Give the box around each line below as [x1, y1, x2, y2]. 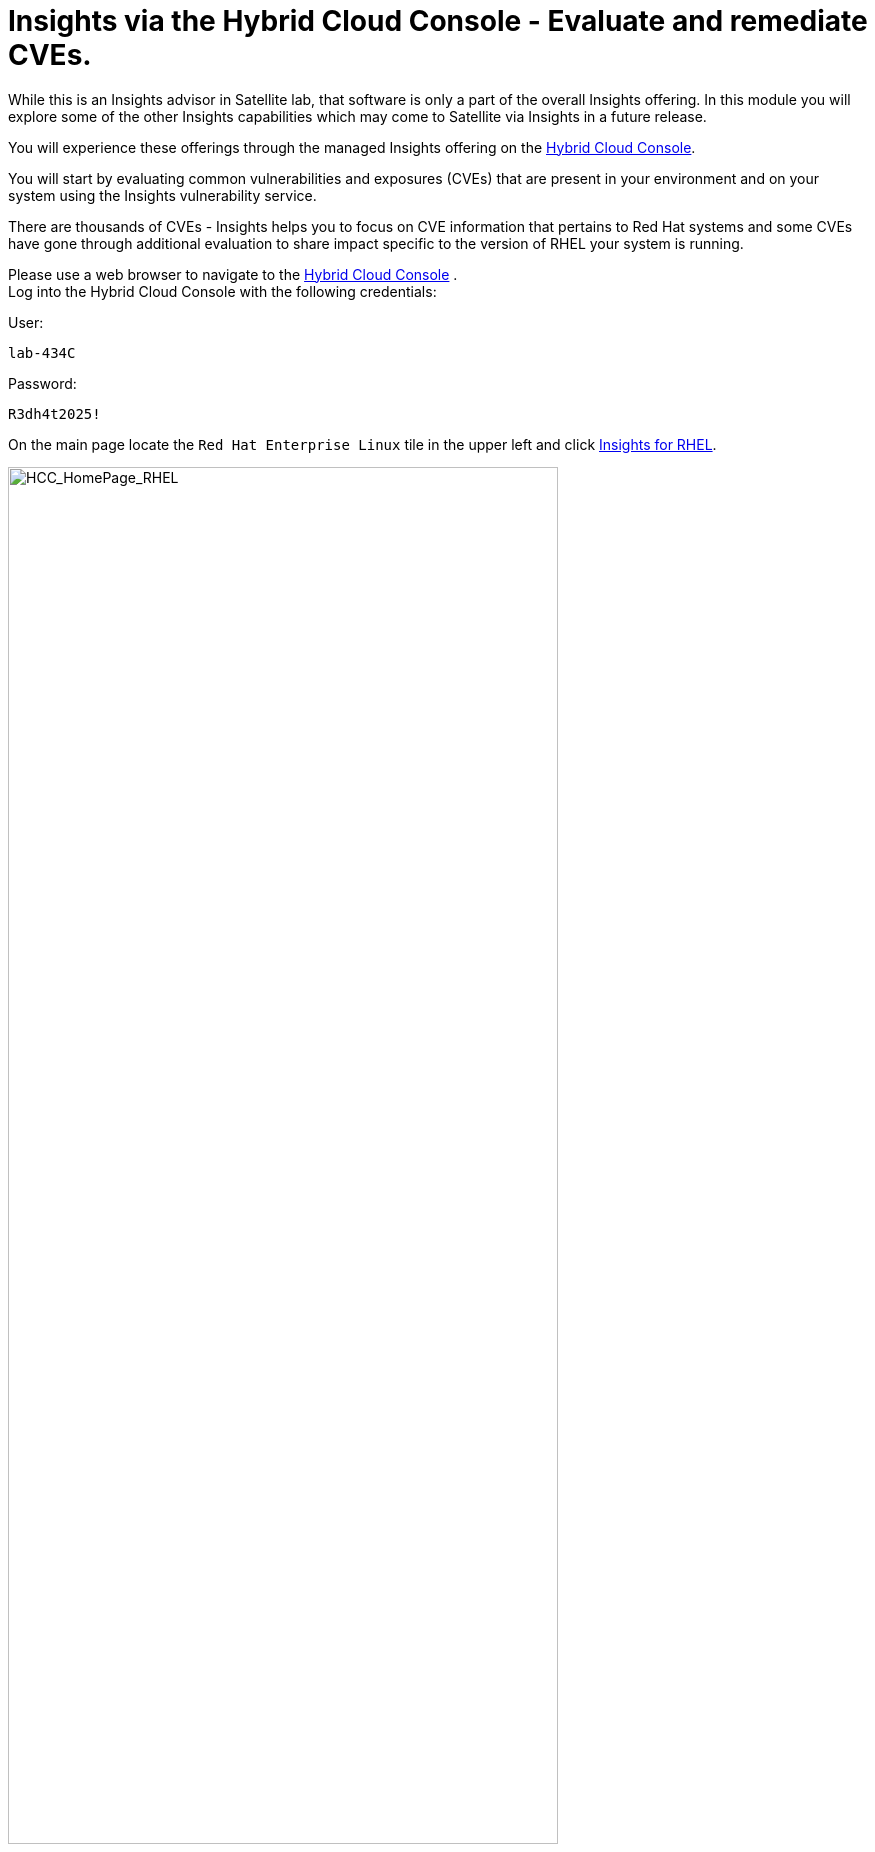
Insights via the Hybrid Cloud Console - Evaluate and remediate [8, 4, 868, 38]
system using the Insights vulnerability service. [8, 186, 317, 204]
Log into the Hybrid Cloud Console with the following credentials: [8, 282, 437, 300]
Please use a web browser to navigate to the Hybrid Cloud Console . [8, 265, 458, 283]
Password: [8, 374, 77, 392]
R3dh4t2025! [8, 405, 101, 422]
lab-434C [8, 344, 76, 361]
